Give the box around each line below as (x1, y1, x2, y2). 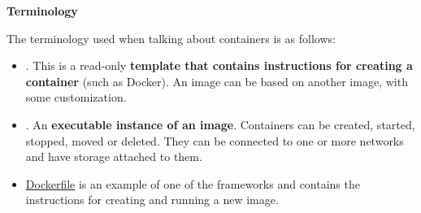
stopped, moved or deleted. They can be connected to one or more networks (25, 132, 404, 149)
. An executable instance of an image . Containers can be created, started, (25, 115, 415, 133)
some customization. (25, 89, 127, 106)
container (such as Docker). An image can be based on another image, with (25, 72, 408, 89)
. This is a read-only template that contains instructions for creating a (25, 57, 413, 74)
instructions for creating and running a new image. (25, 191, 279, 208)
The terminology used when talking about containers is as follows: (7, 29, 336, 46)
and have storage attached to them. (25, 148, 202, 165)
